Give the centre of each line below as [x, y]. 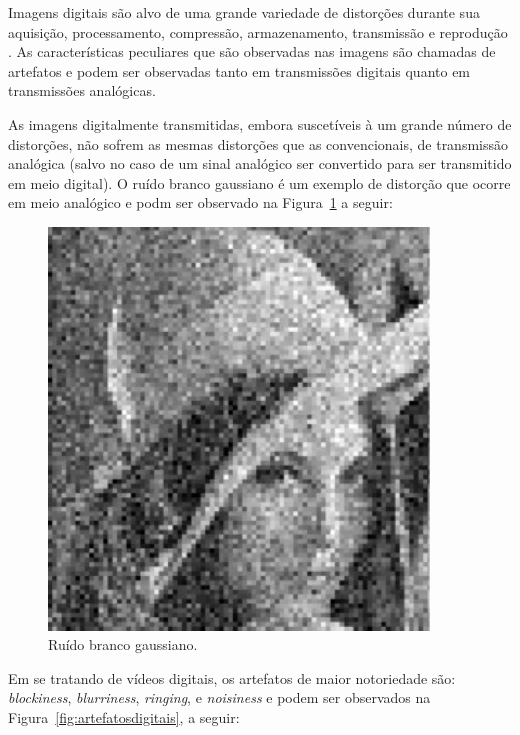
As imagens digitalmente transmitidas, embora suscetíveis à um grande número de [260, 123]
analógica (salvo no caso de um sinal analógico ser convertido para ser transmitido [260, 163]
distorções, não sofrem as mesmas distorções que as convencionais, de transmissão [258, 143]
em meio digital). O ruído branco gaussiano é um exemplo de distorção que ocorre [259, 182]
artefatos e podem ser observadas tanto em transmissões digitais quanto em [239, 70]
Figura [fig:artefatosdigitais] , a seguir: [124, 716]
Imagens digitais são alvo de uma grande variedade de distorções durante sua [244, 12]
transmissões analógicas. [82, 90]
